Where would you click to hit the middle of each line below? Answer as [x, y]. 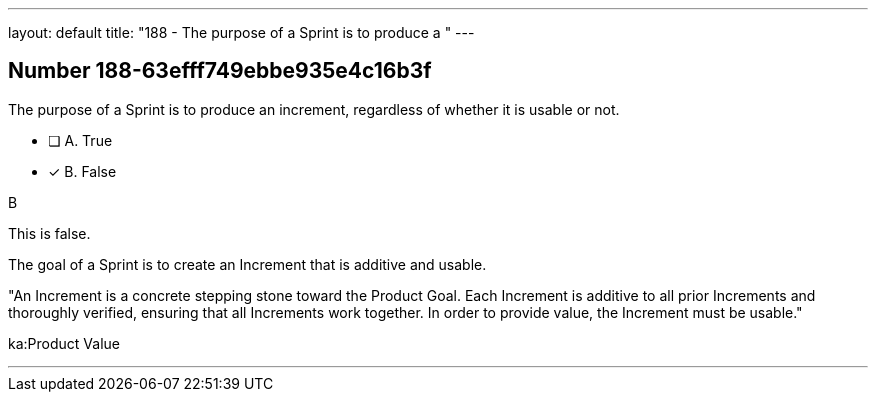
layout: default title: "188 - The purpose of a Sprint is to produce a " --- [241, 32]
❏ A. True [80, 140]
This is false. [49, 233]
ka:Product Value [64, 343]
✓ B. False [82, 171]
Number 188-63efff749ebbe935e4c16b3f [220, 71]
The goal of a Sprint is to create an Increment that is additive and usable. [247, 264]
